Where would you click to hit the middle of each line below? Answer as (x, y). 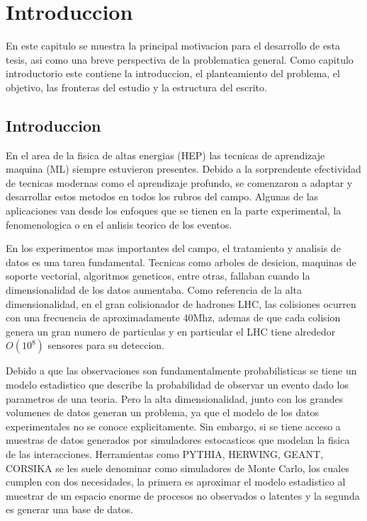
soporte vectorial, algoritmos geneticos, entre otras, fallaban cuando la (158, 276)
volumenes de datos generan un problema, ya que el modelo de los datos (163, 412)
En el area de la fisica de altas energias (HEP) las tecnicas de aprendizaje (165, 155)
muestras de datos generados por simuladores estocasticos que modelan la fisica (178, 440)
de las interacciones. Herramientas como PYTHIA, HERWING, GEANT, (165, 453)
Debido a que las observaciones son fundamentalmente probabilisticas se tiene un (181, 371)
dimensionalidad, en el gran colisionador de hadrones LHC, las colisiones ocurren (181, 303)
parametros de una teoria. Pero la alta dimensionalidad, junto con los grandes (175, 398)
